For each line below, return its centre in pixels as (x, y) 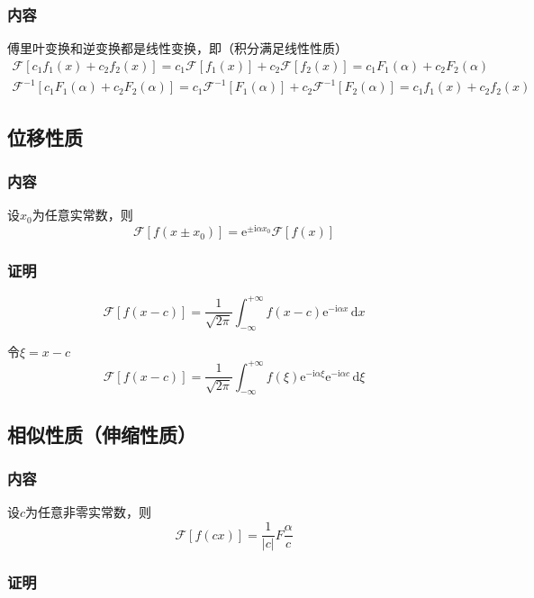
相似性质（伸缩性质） (102, 434)
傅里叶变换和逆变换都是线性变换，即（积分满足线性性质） (177, 48)
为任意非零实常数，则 (89, 512)
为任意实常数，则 (82, 215)
